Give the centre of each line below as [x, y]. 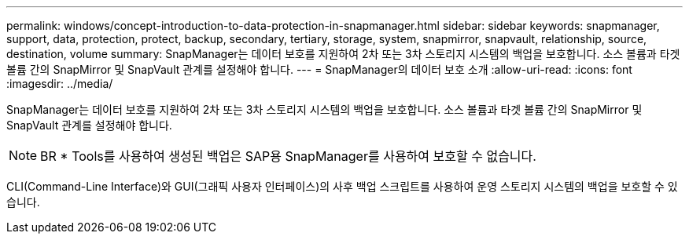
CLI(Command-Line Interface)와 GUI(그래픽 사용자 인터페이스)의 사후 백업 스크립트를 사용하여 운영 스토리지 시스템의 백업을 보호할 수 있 [342, 186]
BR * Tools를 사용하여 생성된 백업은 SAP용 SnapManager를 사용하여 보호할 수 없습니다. [288, 156]
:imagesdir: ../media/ [60, 84]
